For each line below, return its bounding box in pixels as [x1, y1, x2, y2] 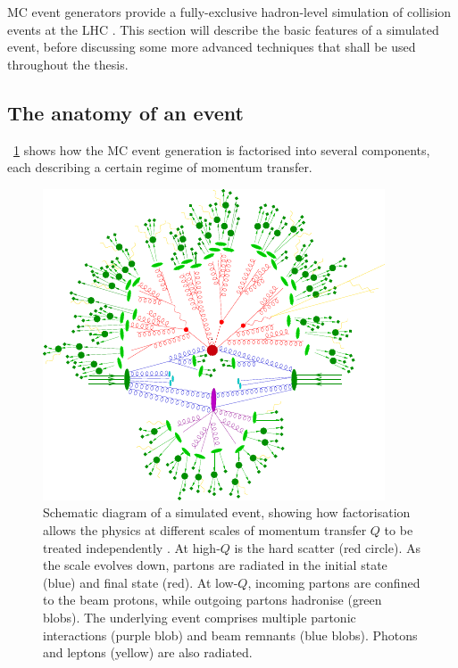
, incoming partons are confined [247, 573, 421, 591]
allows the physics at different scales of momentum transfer [43, 520, 367, 539]
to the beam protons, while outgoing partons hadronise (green [43, 590, 382, 609]
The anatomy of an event [7, 98, 244, 126]
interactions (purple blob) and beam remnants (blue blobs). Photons [43, 625, 418, 644]
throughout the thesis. [7, 54, 129, 73]
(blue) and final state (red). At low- [43, 573, 238, 591]
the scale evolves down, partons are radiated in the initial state [43, 556, 387, 574]
